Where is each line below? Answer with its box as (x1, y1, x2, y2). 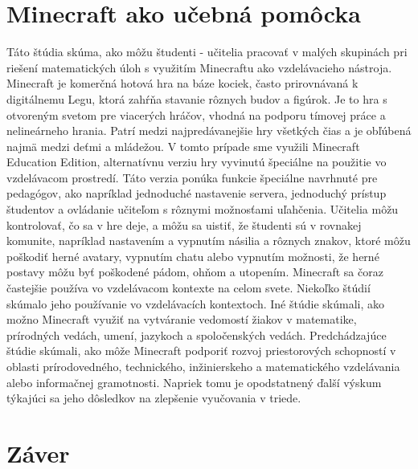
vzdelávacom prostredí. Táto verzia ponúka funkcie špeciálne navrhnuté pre (6, 169, 378, 186)
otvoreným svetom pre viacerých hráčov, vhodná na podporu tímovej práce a (6, 106, 386, 123)
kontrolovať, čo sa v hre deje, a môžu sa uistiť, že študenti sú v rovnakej (6, 216, 362, 233)
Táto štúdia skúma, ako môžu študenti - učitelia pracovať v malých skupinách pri (6, 43, 408, 60)
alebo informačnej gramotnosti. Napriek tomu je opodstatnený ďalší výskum (6, 373, 382, 390)
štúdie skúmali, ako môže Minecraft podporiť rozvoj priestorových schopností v (6, 342, 396, 359)
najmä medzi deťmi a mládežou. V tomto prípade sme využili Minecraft (6, 137, 360, 154)
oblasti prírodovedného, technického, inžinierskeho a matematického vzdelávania (6, 358, 400, 374)
